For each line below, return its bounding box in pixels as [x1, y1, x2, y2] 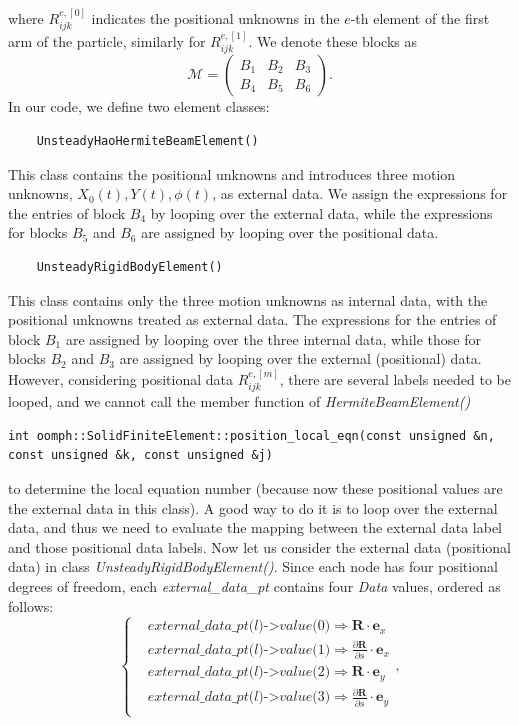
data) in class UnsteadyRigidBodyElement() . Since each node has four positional [8, 556, 498, 577]
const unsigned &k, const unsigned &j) [8, 448, 273, 463]
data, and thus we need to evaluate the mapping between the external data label [8, 517, 502, 538]
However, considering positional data [8, 368, 234, 389]
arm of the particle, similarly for [8, 31, 206, 52]
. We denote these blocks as [248, 31, 418, 52]
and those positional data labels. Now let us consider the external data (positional [8, 536, 512, 557]
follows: [8, 595, 54, 616]
